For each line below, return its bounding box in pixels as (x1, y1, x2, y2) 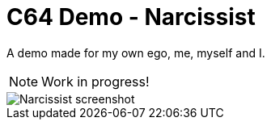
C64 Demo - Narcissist (6, 3, 256, 31)
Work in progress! (41, 73, 150, 90)
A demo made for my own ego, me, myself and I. (6, 45, 265, 60)
